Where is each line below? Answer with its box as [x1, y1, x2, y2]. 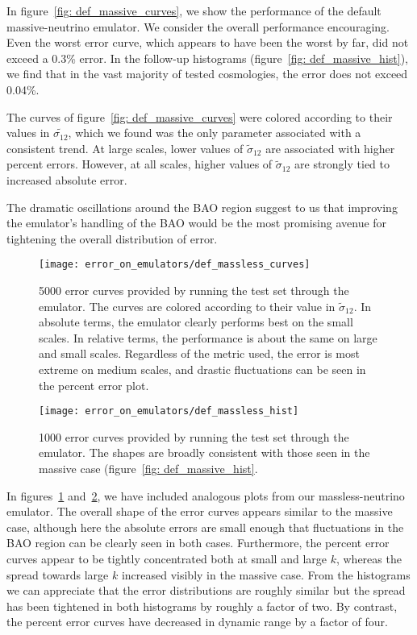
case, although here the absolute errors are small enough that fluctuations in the [6, 518, 404, 535]
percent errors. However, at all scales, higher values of [6, 156, 273, 172]
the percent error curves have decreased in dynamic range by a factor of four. [6, 613, 388, 630]
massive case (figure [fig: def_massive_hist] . [39, 459, 258, 476]
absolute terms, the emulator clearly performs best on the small [39, 313, 353, 330]
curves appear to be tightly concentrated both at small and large [6, 550, 327, 567]
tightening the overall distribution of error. [6, 230, 218, 247]
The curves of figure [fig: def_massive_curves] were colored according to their [6, 108, 393, 125]
